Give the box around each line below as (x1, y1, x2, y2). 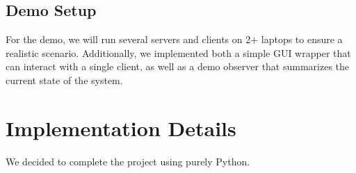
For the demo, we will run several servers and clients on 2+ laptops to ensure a (6, 32, 343, 47)
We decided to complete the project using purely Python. (6, 154, 250, 168)
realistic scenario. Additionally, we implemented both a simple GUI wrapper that (6, 45, 351, 60)
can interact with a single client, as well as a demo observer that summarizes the (6, 59, 350, 74)
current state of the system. (6, 72, 123, 87)
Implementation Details (6, 113, 236, 142)
